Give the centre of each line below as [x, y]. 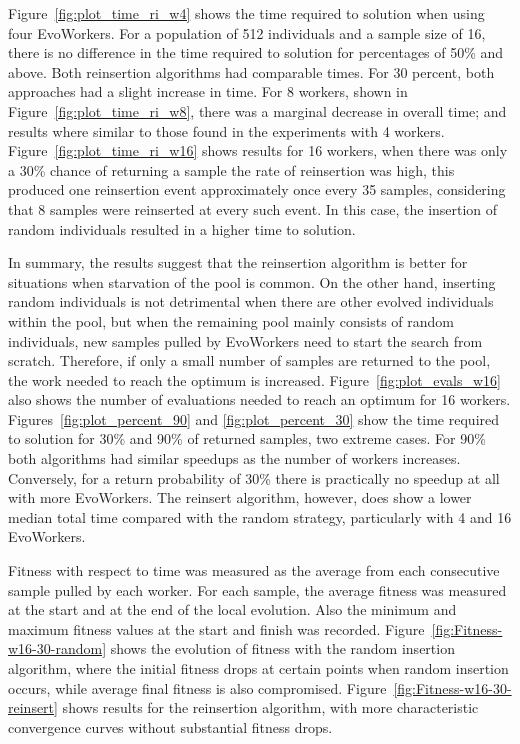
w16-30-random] [57, 648]
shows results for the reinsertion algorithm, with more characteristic [270, 707]
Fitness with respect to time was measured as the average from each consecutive [254, 570]
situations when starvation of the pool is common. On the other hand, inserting [252, 281]
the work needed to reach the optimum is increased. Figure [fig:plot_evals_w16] [254, 379]
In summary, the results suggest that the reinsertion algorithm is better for [238, 262]
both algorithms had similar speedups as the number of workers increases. [234, 458]
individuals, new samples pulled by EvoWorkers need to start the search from [245, 340]
